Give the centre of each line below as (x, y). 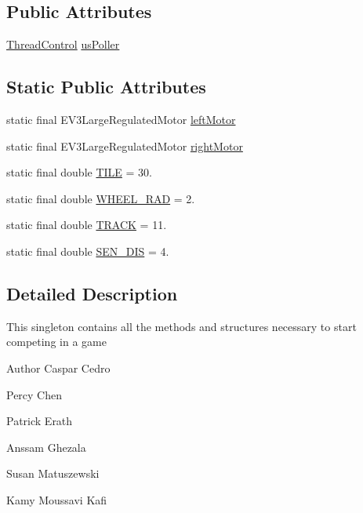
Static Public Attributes (106, 87)
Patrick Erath (40, 421)
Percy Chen (34, 394)
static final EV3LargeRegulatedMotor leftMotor (121, 119)
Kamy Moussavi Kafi (57, 499)
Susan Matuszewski (53, 473)
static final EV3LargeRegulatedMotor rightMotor (125, 146)
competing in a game (56, 342)
